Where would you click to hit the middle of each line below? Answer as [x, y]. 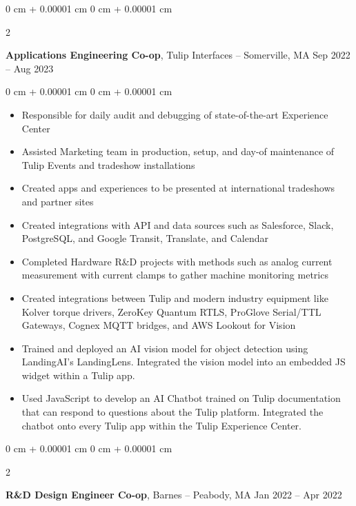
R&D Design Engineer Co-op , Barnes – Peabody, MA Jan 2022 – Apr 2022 [174, 495]
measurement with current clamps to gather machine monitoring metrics [175, 275]
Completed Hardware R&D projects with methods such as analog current [177, 261]
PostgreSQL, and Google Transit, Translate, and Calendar [145, 238]
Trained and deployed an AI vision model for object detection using [165, 348]
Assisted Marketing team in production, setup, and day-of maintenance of [178, 151]
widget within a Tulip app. [78, 375]
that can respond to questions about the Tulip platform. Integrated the [172, 412]
